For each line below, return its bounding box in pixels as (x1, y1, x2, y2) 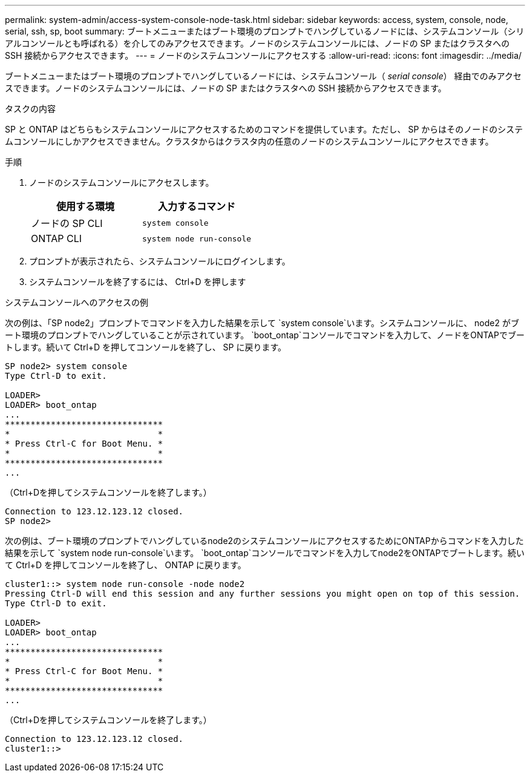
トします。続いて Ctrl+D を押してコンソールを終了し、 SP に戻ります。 (5, 342, 287, 352)
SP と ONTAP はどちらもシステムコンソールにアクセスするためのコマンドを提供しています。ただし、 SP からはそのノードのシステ (5, 124, 523, 134)
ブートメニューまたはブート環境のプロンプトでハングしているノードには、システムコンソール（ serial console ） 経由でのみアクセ (5, 71, 522, 81)
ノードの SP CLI (31, 217, 103, 229)
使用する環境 (56, 200, 115, 212)
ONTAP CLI (31, 232, 82, 244)
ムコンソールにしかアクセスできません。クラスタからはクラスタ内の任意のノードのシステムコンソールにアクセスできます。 (5, 136, 494, 146)
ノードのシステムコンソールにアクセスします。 (29, 177, 214, 188)
